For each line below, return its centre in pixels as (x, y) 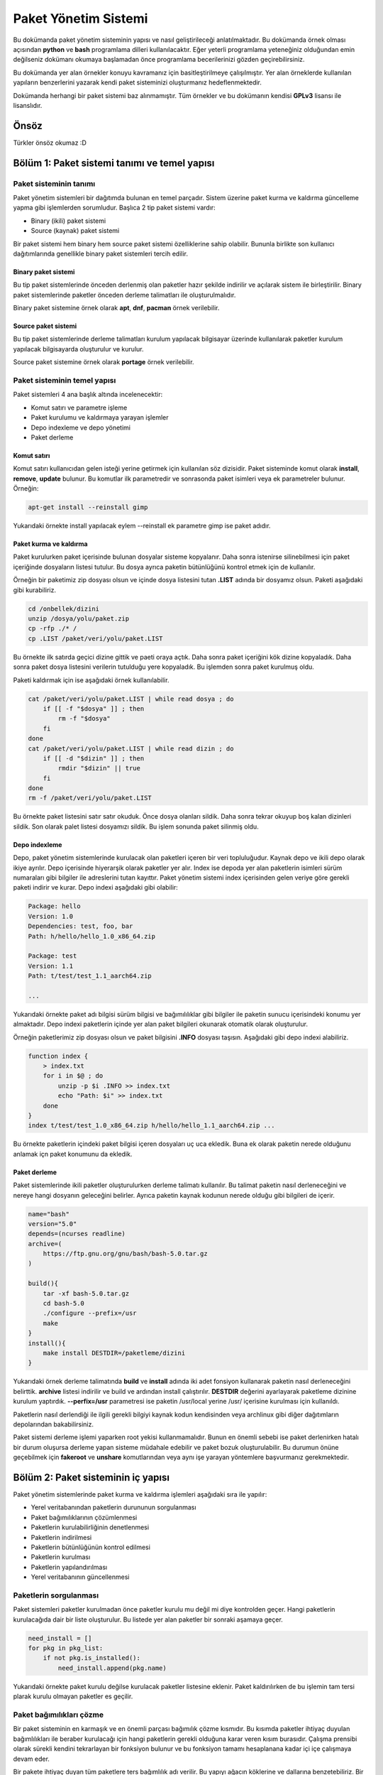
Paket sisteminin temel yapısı (65, 381)
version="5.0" (52, 1224)
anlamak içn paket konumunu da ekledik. (73, 1154)
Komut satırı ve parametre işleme (79, 408)
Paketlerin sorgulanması (56, 1595)
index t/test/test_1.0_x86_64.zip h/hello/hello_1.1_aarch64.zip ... (151, 1126)
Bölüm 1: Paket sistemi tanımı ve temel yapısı (114, 163)
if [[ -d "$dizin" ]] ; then (94, 758)
